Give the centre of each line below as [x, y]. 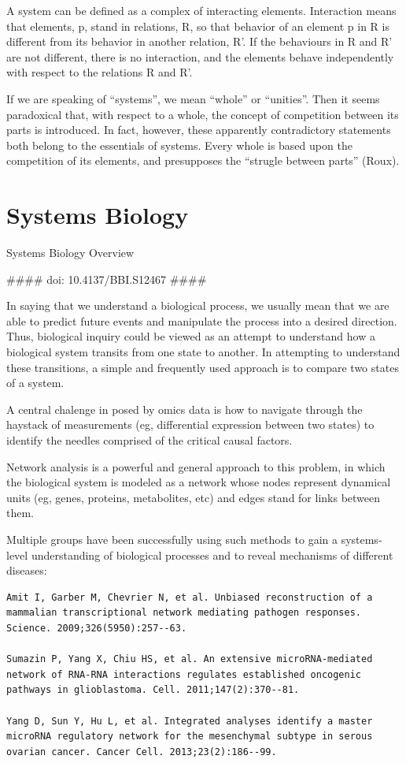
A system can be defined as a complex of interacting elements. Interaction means [201, 10]
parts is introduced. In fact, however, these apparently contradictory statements [199, 130]
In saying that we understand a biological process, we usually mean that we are [198, 305]
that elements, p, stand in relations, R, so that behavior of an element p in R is [198, 26]
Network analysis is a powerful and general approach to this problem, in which [196, 466]
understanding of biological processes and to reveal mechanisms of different [212, 555]
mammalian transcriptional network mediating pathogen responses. [184, 613]
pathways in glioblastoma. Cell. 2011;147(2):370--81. [153, 690]
